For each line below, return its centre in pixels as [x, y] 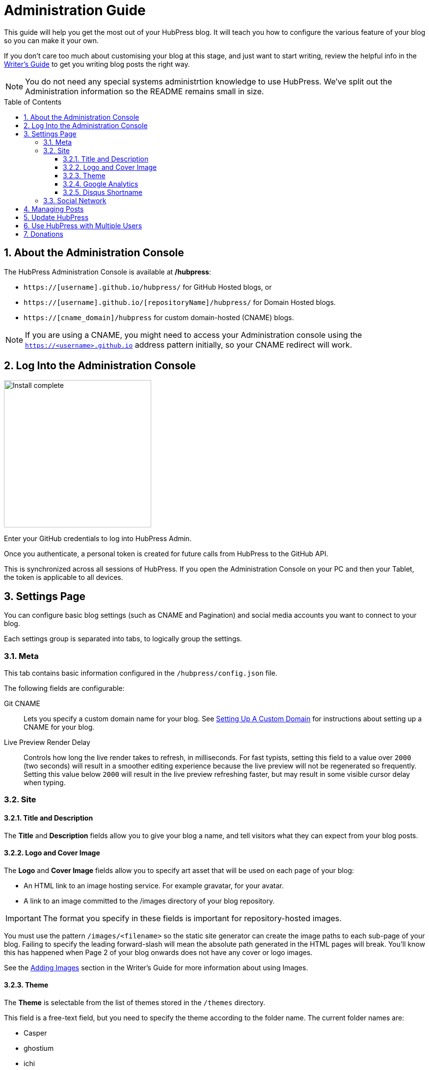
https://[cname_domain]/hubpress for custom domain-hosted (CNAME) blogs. [159, 317]
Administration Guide [75, 10]
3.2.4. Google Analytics [101, 184]
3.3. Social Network [75, 200]
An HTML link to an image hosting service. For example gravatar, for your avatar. [154, 885]
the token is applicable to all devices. [64, 577]
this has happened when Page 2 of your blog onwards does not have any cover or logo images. [158, 952]
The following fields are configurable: [64, 688]
